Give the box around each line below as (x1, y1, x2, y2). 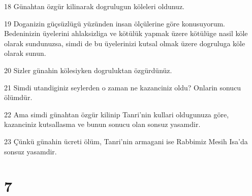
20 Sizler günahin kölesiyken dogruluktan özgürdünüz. (4, 64, 172, 75)
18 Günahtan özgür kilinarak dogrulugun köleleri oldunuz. (4, 1, 185, 11)
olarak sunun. (4, 48, 46, 58)
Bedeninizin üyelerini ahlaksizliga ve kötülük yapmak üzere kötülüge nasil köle (4, 28, 248, 39)
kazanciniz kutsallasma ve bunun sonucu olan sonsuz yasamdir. (4, 119, 201, 129)
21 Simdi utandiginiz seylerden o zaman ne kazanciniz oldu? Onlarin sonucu (4, 82, 241, 92)
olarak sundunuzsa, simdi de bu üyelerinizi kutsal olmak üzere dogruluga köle (4, 38, 245, 48)
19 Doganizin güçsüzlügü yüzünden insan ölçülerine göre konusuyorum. (4, 18, 225, 28)
